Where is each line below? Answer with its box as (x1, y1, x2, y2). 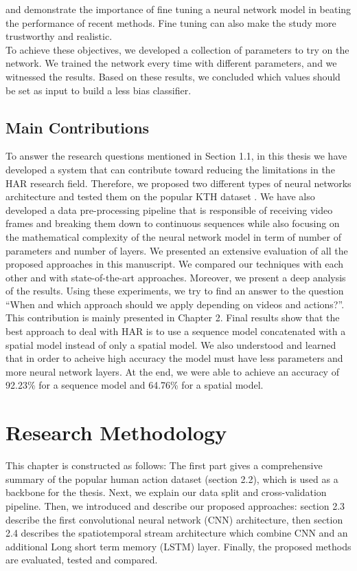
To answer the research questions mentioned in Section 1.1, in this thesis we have (5, 149, 347, 163)
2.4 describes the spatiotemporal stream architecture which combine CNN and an (5, 526, 348, 540)
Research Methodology (5, 418, 227, 446)
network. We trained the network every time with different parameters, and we (5, 56, 337, 70)
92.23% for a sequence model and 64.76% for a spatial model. (5, 378, 264, 392)
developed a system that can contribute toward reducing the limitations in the (5, 162, 335, 176)
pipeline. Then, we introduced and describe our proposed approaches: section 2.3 (5, 498, 345, 513)
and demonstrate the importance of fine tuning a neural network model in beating (5, 2, 352, 16)
